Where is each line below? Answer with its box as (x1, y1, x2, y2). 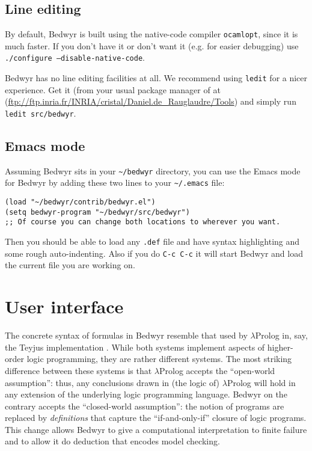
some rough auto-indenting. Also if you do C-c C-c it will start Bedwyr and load (5, 247, 303, 259)
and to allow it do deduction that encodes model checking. (5, 435, 220, 447)
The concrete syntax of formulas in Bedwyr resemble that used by (5, 329, 248, 342)
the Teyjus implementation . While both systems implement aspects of (5, 340, 265, 353)
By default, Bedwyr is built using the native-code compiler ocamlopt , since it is (5, 28, 298, 40)
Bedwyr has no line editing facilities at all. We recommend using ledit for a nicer (5, 72, 308, 84)
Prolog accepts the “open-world (159, 364, 275, 376)
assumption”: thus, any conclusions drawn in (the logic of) (5, 376, 220, 388)
